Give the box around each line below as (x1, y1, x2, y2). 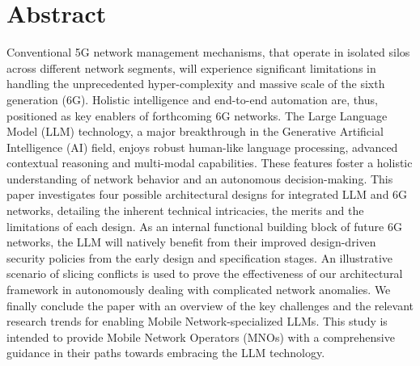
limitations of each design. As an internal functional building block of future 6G (6, 217, 402, 234)
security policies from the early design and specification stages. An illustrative (6, 249, 393, 266)
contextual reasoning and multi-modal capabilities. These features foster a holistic (6, 154, 413, 171)
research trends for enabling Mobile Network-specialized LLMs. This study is (6, 313, 388, 330)
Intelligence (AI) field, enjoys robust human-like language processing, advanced (6, 138, 398, 155)
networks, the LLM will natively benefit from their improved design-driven (6, 233, 376, 250)
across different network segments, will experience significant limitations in (6, 59, 376, 76)
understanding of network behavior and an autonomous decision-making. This (6, 170, 393, 187)
